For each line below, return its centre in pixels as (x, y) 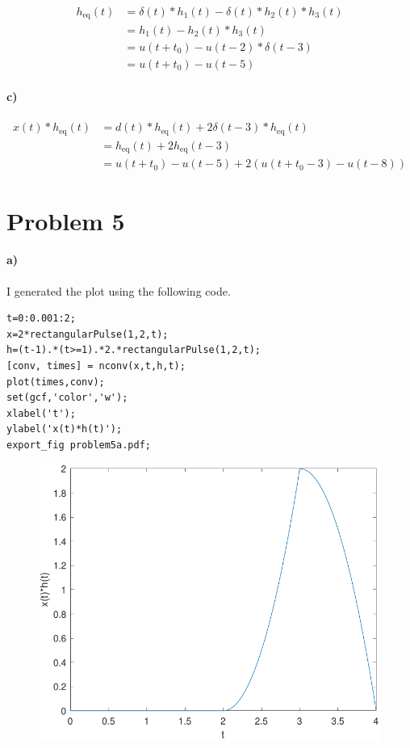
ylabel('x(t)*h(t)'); (65, 429)
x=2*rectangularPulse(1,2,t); (88, 334)
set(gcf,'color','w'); (67, 398)
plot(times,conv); (56, 382)
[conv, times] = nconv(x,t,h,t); (96, 366)
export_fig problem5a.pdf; (79, 445)
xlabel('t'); (41, 413)
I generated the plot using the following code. (119, 290)
